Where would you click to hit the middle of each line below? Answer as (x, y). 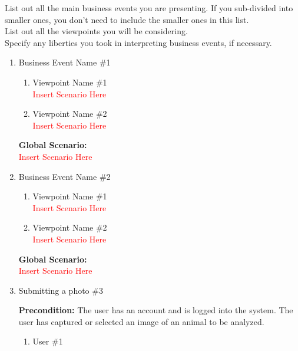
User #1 (48, 341)
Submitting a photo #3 (61, 290)
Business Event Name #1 (64, 62)
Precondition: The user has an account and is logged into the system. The (156, 310)
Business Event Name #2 (64, 176)
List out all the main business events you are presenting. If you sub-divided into (149, 8)
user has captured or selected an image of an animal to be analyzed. (141, 321)
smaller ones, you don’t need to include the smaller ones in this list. (127, 19)
